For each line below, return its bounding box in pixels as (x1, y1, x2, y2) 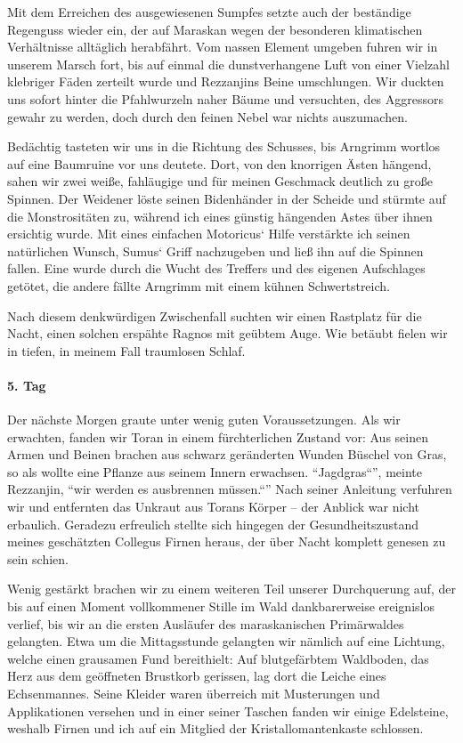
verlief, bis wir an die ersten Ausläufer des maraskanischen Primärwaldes (7, 614, 404, 633)
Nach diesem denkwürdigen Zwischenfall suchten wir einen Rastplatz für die (7, 306, 422, 325)
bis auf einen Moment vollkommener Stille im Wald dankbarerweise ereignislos (7, 597, 435, 616)
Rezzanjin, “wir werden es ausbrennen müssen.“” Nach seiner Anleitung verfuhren (7, 480, 452, 498)
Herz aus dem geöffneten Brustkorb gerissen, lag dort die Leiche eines (7, 666, 386, 685)
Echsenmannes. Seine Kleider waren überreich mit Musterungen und (7, 683, 380, 702)
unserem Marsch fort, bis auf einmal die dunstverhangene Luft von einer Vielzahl (7, 54, 450, 73)
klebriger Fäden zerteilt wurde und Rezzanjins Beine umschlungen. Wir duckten (7, 72, 444, 91)
